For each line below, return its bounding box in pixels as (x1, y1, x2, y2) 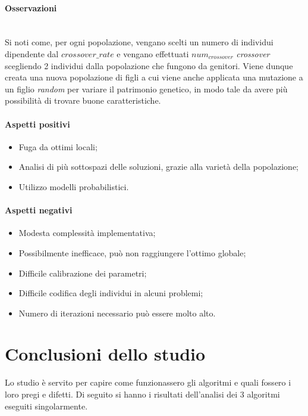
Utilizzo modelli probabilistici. (18, 180, 129, 193)
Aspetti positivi (5, 117, 70, 130)
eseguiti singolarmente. (5, 399, 88, 412)
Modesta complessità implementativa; (18, 226, 156, 239)
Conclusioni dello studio (5, 342, 206, 366)
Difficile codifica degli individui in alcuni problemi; (18, 287, 203, 299)
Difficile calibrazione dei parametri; (18, 266, 147, 279)
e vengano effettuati (117, 47, 189, 60)
